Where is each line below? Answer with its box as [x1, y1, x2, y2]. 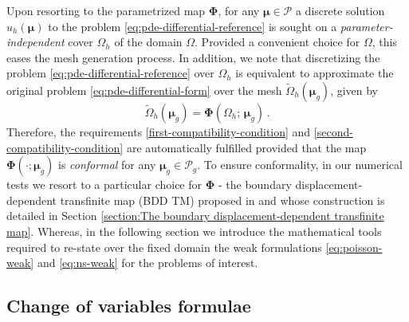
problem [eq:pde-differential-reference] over [6, 65, 214, 81]
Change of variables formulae [6, 293, 251, 318]
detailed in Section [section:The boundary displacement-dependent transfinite [6, 207, 384, 224]
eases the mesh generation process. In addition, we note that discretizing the [6, 49, 380, 65]
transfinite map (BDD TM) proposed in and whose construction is [60, 191, 385, 208]
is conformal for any [58, 156, 156, 173]
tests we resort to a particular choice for [6, 176, 202, 193]
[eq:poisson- [325, 238, 383, 255]
